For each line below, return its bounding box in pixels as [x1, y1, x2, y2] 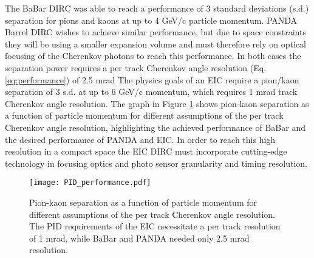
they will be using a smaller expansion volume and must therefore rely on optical [5, 37, 306, 50]
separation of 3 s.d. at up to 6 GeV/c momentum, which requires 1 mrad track [5, 85, 298, 98]
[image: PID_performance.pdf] [29, 178, 151, 187]
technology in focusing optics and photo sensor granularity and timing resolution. [5, 156, 307, 169]
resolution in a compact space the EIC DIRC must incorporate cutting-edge [5, 145, 287, 158]
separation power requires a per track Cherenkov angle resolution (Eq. [5, 61, 267, 74]
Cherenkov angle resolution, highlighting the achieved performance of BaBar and [5, 120, 305, 133]
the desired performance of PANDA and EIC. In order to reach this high [5, 133, 276, 145]
